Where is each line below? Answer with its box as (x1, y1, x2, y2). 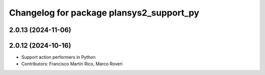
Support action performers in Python (21, 54, 96, 60)
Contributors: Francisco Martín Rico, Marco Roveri (21, 61, 123, 67)
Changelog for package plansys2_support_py (9, 7, 200, 18)
